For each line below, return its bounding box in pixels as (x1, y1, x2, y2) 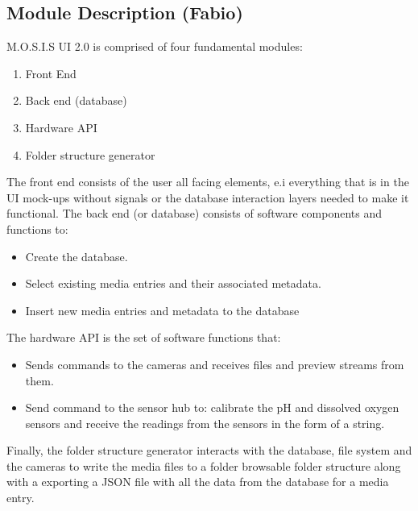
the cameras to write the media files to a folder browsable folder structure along (6, 457, 401, 474)
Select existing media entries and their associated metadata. (25, 275, 321, 292)
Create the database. (25, 247, 128, 264)
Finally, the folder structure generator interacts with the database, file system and (6, 442, 412, 459)
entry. (6, 489, 35, 506)
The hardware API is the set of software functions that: (6, 329, 281, 346)
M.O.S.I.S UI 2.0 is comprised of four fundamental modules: (6, 38, 303, 55)
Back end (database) (25, 92, 127, 109)
